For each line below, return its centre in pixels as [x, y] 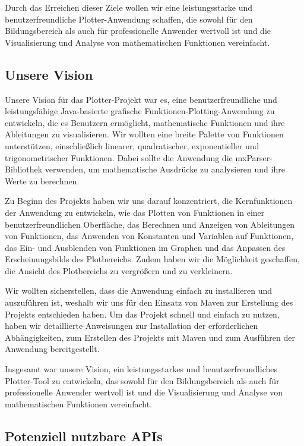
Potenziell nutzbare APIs [84, 436]
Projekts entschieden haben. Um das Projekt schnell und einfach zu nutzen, [142, 314]
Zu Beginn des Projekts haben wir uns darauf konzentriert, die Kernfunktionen [149, 201]
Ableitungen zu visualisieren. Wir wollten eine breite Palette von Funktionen [144, 134]
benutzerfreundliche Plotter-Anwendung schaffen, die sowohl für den [129, 19]
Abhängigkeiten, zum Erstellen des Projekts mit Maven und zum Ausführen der [150, 337]
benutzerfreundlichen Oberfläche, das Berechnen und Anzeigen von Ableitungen [150, 224]
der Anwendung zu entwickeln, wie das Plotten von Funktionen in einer [135, 212]
